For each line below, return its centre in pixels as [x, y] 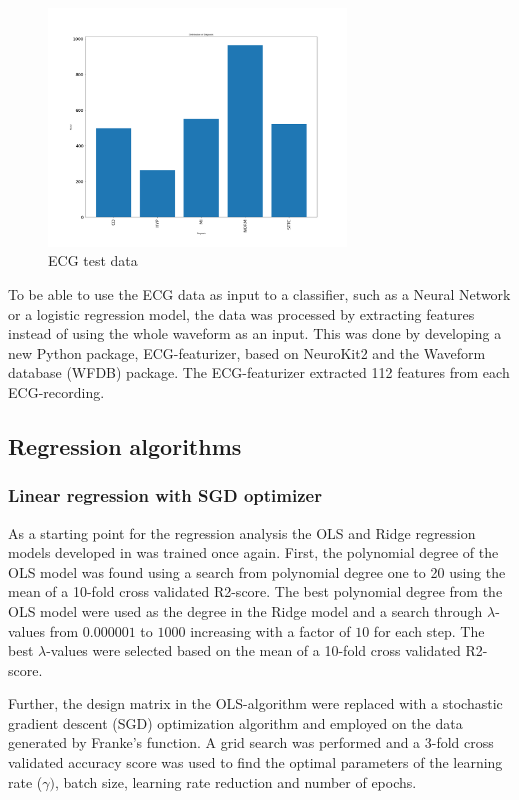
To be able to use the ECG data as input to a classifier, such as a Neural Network [259, 293]
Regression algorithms [125, 445]
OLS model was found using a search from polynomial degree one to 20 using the [257, 571]
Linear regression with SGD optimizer [165, 495]
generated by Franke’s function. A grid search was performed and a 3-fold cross [251, 742]
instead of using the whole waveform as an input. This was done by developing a [255, 333]
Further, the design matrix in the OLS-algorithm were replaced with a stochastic [255, 703]
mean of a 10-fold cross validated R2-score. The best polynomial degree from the [255, 591]
